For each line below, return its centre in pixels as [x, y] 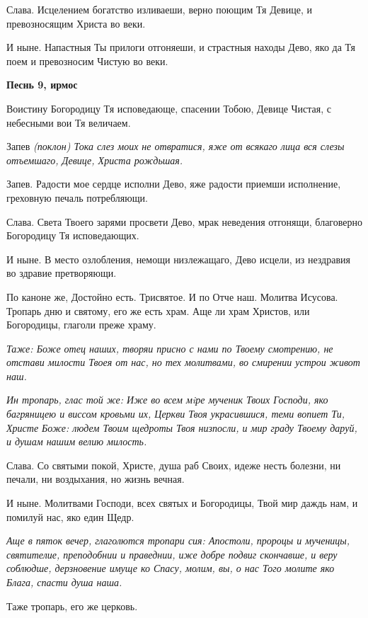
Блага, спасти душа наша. [64, 582]
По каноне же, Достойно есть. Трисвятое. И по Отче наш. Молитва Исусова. [172, 296]
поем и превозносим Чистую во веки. [87, 61]
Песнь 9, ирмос [42, 85]
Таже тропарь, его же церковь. [72, 606]
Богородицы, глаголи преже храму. [81, 325]
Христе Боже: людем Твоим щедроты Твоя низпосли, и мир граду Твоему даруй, [182, 427]
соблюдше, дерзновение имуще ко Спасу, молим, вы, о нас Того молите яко [171, 568]
